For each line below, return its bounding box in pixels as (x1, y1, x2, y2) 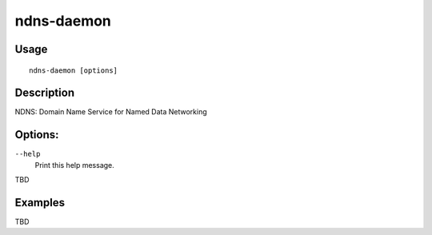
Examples (14, 196, 66, 209)
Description (14, 86, 75, 100)
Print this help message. (34, 160, 115, 169)
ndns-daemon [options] (29, 66, 118, 75)
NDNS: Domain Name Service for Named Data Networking (14, 107, 207, 117)
